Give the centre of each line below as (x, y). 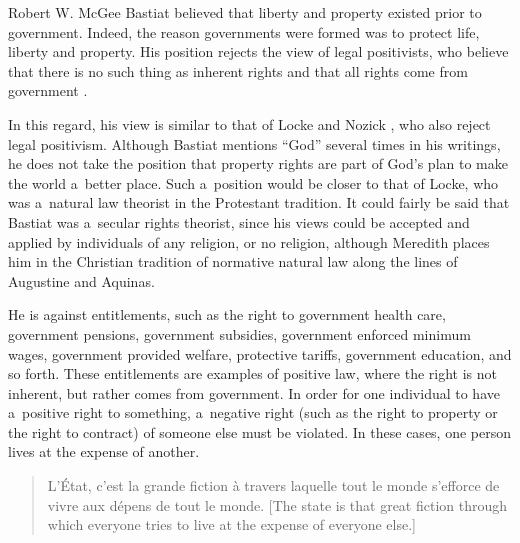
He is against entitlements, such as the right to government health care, (227, 314)
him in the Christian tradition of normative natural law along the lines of (233, 261)
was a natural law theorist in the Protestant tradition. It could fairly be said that (259, 202)
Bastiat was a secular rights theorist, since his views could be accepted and (239, 221)
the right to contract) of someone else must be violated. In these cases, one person (260, 431)
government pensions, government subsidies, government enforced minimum (239, 333)
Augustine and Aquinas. (81, 280)
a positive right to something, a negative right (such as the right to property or (253, 412)
